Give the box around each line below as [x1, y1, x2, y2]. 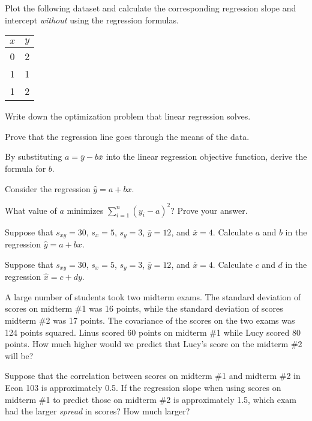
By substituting [5, 150, 62, 163]
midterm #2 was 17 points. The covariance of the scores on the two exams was [5, 313, 295, 326]
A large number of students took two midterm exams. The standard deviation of [5, 290, 301, 303]
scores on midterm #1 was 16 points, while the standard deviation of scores [5, 302, 283, 315]
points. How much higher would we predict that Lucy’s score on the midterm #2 [5, 338, 302, 350]
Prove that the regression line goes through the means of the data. [5, 130, 250, 142]
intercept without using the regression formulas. [5, 13, 179, 26]
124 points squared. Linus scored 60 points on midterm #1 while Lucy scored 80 [5, 326, 301, 338]
